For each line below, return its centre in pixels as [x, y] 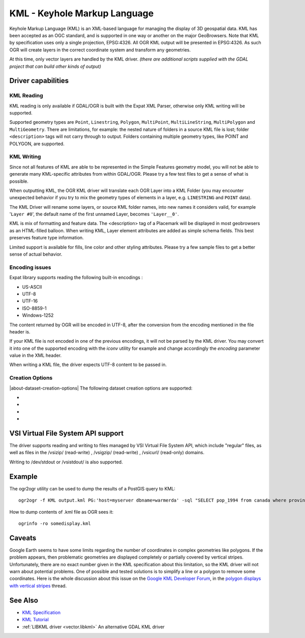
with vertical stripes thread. [38, 586]
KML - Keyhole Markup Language [82, 13]
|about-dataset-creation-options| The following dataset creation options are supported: [101, 388]
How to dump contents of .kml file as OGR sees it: [62, 512]
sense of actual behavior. [36, 254]
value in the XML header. [36, 355]
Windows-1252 [38, 315]
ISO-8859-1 [34, 308]
